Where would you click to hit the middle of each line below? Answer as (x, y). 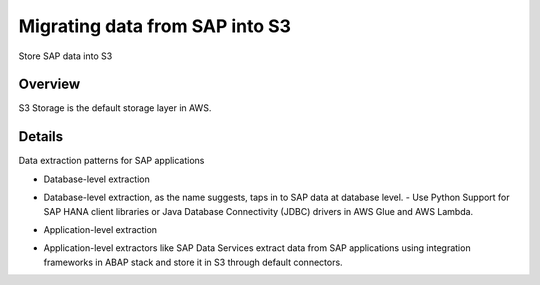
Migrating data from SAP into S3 (155, 26)
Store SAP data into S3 (65, 56)
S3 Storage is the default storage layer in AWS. (115, 108)
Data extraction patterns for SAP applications (111, 161)
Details (41, 136)
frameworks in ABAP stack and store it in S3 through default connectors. (193, 262)
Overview (49, 84)
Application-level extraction (100, 229)
